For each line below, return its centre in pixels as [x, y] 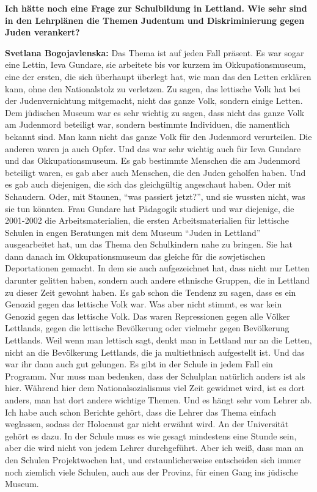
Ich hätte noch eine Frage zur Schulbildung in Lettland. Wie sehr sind [156, 8]
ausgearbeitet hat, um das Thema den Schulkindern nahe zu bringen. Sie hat [149, 244]
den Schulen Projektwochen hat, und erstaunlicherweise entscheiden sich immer [153, 459]
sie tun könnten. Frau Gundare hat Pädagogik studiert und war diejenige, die [150, 208]
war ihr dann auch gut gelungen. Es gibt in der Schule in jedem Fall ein [139, 364]
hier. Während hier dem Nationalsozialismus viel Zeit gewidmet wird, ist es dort [155, 388]
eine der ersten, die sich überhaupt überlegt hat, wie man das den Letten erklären [158, 76]
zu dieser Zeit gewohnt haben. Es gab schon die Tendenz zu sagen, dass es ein [151, 292]
